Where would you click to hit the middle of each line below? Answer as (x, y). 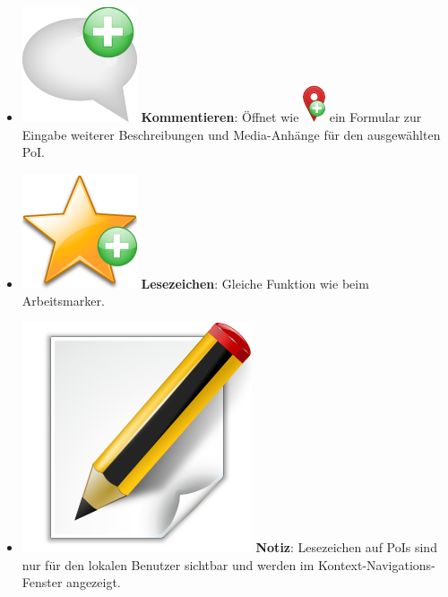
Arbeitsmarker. (63, 301)
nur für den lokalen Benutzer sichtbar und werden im (168, 564)
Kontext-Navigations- (377, 564)
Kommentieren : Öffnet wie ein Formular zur (281, 117)
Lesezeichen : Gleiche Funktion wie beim (255, 283)
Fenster (42, 582)
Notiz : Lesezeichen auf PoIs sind (346, 546)
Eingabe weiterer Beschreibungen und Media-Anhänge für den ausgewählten (231, 134)
